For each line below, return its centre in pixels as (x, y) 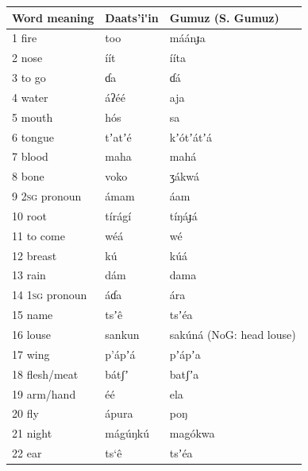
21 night (32, 433)
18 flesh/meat (45, 374)
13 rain (29, 275)
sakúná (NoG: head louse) (233, 334)
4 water (30, 97)
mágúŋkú (127, 433)
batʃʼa (184, 374)
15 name (33, 315)
